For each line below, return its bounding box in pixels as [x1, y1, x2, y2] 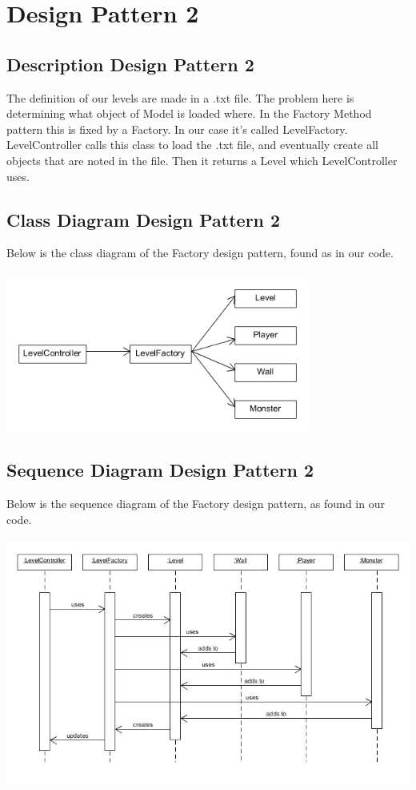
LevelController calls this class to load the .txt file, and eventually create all [6, 136, 378, 153]
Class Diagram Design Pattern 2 [6, 207, 281, 232]
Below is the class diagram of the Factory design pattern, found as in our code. [6, 244, 394, 261]
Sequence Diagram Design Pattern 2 [6, 457, 314, 482]
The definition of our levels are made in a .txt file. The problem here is [6, 89, 354, 106]
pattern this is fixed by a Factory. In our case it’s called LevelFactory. [6, 120, 348, 137]
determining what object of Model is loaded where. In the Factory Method [6, 105, 372, 122]
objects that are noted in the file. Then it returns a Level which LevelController [6, 151, 398, 168]
